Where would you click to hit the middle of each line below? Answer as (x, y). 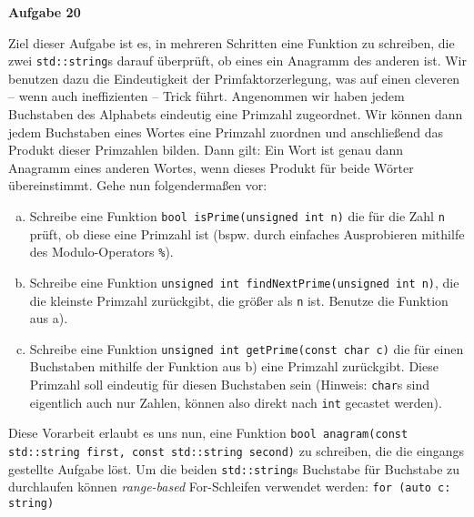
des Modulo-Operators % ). (101, 252)
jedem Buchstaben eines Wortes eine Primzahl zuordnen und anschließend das (226, 132)
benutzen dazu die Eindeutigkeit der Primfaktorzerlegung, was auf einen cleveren (234, 78)
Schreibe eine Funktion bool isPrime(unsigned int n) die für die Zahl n (237, 216)
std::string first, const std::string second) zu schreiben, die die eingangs (237, 451)
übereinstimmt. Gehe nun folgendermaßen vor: (138, 185)
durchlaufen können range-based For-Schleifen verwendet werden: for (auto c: (230, 487)
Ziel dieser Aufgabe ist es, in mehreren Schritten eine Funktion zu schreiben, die (232, 42)
